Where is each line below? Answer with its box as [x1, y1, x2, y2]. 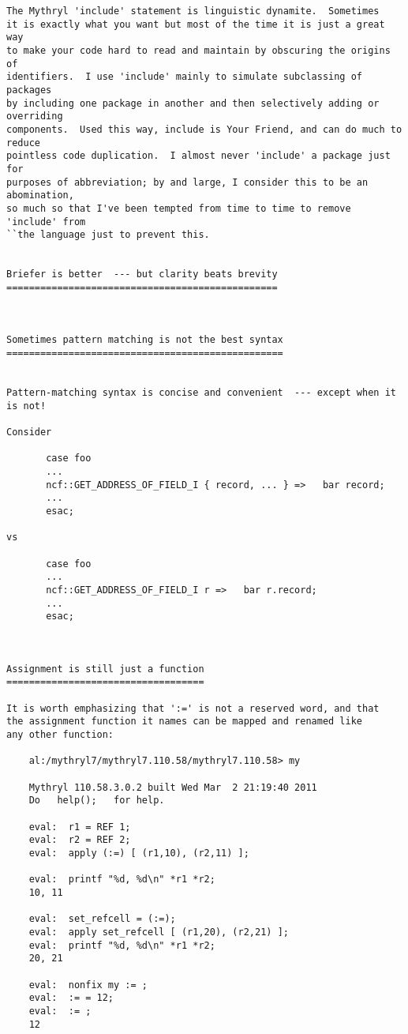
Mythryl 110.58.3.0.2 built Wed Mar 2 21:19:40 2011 [28, 781, 317, 793]
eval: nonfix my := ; [28, 979, 148, 991]
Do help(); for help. [28, 795, 165, 807]
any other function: [6, 729, 114, 741]
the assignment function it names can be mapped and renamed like [6, 716, 363, 728]
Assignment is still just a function [6, 663, 204, 675]
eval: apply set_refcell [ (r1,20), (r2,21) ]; [28, 926, 289, 938]
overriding [6, 111, 63, 122]
